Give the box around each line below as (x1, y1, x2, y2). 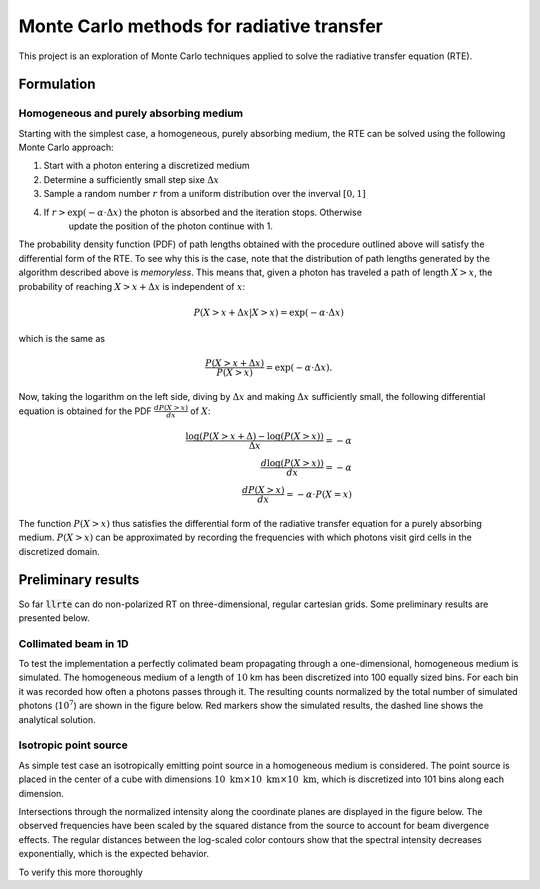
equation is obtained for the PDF (18, 405, 152, 417)
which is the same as (18, 333, 105, 345)
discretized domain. (18, 545, 100, 557)
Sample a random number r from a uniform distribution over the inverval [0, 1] (43, 188, 367, 200)
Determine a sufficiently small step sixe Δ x (43, 173, 220, 185)
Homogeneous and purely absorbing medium (18, 106, 244, 120)
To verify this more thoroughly (18, 866, 144, 878)
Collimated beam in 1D (18, 636, 129, 650)
